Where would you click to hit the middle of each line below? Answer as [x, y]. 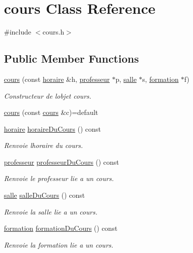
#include [18, 32]
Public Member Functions [71, 58]
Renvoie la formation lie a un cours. [59, 244]
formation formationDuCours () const [61, 228]
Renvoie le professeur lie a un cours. [59, 178]
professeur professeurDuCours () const [62, 162]
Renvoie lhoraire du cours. [44, 145]
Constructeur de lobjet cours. [48, 95]
